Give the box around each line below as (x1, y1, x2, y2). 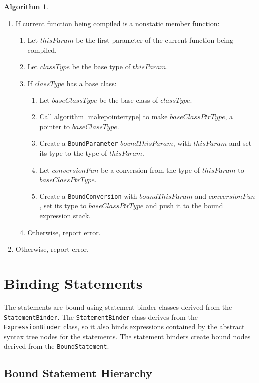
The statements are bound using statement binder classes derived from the (4, 301, 232, 312)
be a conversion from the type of (101, 164, 200, 175)
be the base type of (72, 61, 130, 72)
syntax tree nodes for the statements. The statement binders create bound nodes (4, 331, 251, 341)
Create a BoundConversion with (39, 191, 137, 201)
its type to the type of (39, 148, 107, 158)
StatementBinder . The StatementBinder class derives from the (4, 311, 198, 322)
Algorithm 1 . (4, 1, 49, 11)
